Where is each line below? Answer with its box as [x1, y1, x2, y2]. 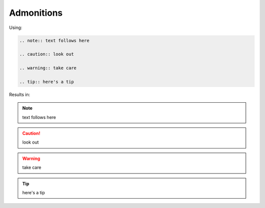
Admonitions [9, 7, 63, 18]
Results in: [9, 91, 30, 97]
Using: [9, 25, 23, 30]
